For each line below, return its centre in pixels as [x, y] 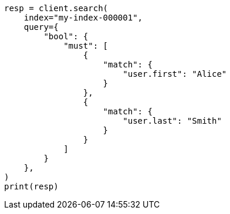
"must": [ [86, 46]
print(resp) [31, 186]
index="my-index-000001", [83, 18]
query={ [41, 27]
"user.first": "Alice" [175, 74]
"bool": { [66, 36]
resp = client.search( [56, 8]
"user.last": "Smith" [172, 121]
